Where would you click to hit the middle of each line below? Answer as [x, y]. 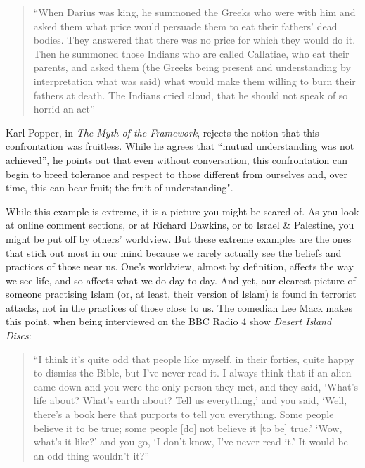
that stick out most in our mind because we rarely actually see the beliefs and [174, 252]
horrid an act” [64, 109]
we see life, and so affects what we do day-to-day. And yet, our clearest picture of [181, 280]
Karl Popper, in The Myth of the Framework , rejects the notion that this [162, 132]
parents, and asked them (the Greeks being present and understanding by [192, 67]
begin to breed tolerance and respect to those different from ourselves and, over [177, 173]
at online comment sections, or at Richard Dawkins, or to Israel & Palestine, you [180, 225]
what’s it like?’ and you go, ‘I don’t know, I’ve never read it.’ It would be [191, 442]
